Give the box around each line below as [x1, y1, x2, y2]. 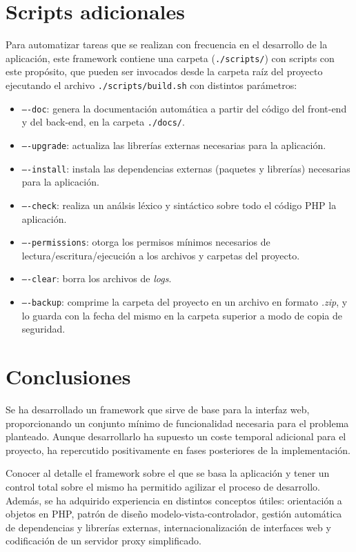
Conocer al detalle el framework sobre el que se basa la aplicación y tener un [6, 466, 330, 480]
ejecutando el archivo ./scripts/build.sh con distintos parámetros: [6, 77, 297, 92]
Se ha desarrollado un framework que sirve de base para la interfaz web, [6, 402, 310, 416]
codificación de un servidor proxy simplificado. [6, 533, 201, 548]
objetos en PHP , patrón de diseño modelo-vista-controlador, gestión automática [6, 506, 342, 521]
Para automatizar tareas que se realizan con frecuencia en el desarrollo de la [6, 37, 328, 52]
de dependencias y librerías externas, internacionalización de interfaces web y [6, 520, 331, 534]
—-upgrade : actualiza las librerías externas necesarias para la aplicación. [21, 137, 326, 152]
